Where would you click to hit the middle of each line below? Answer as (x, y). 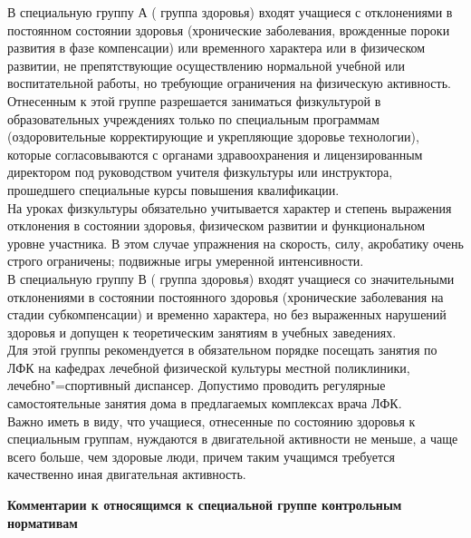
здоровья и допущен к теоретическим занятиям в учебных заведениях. (202, 332)
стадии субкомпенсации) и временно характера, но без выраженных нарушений (227, 314)
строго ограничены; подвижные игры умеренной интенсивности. (186, 261)
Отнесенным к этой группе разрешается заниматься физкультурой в (194, 100)
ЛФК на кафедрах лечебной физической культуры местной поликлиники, (209, 367)
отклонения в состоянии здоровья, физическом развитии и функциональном (216, 225)
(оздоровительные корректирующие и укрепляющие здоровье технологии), (213, 137)
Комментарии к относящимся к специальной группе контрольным (205, 505)
